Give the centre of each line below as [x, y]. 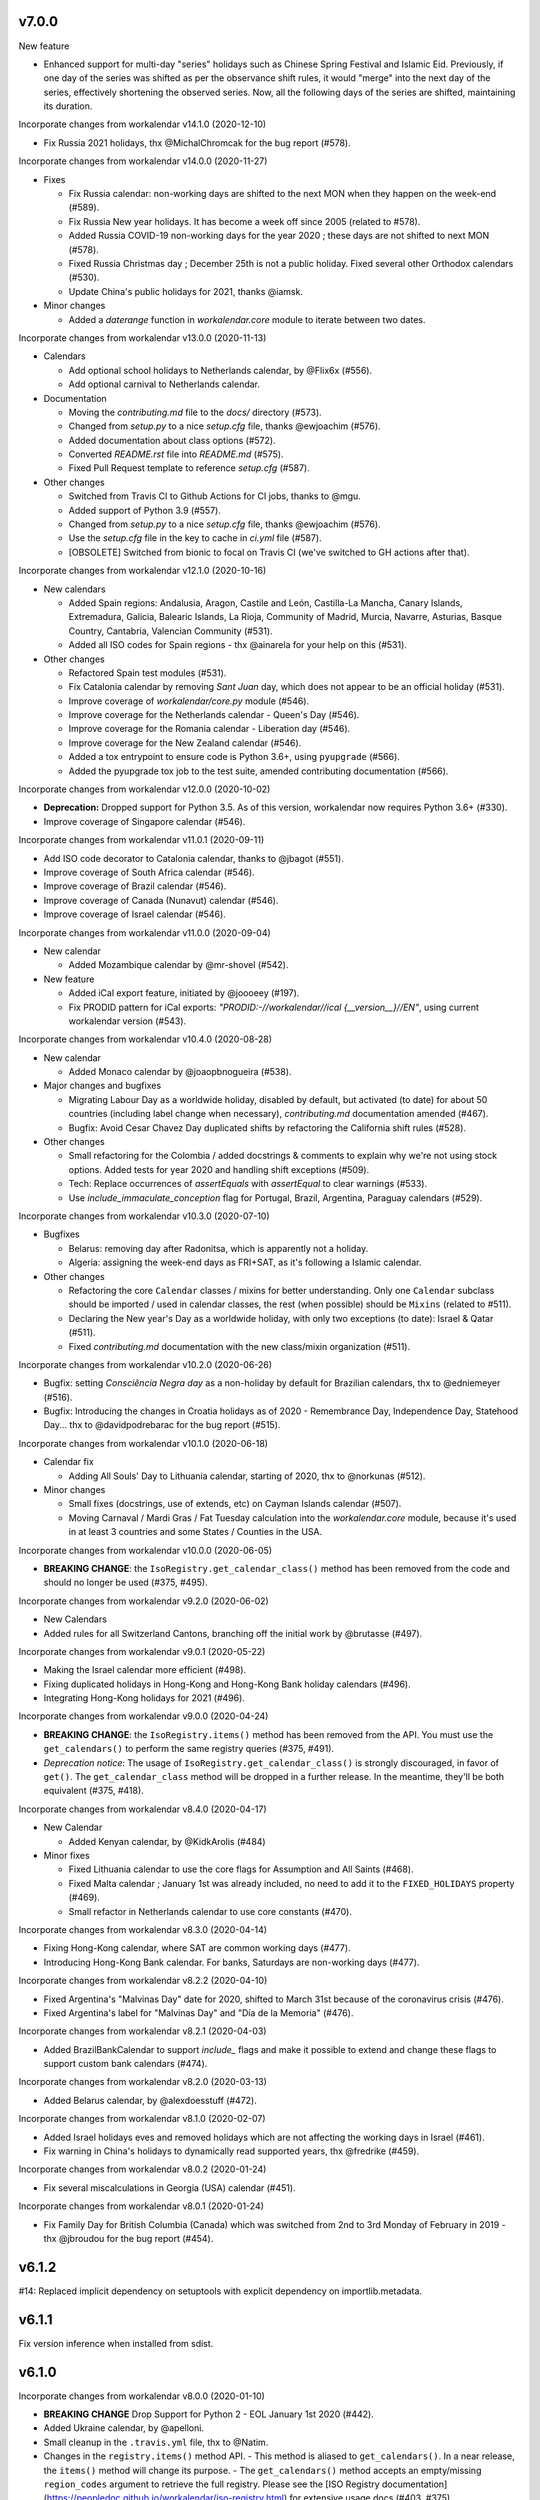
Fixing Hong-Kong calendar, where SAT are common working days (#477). [197, 1948]
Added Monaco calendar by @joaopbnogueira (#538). [180, 1072]
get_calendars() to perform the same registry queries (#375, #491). [189, 1749]
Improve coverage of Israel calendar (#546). [135, 914]
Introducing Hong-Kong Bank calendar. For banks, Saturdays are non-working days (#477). [231, 1962]
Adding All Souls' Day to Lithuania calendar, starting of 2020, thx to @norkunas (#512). [247, 1476]
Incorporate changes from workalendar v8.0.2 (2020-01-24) [142, 2169]
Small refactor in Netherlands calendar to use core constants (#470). [210, 1911]
